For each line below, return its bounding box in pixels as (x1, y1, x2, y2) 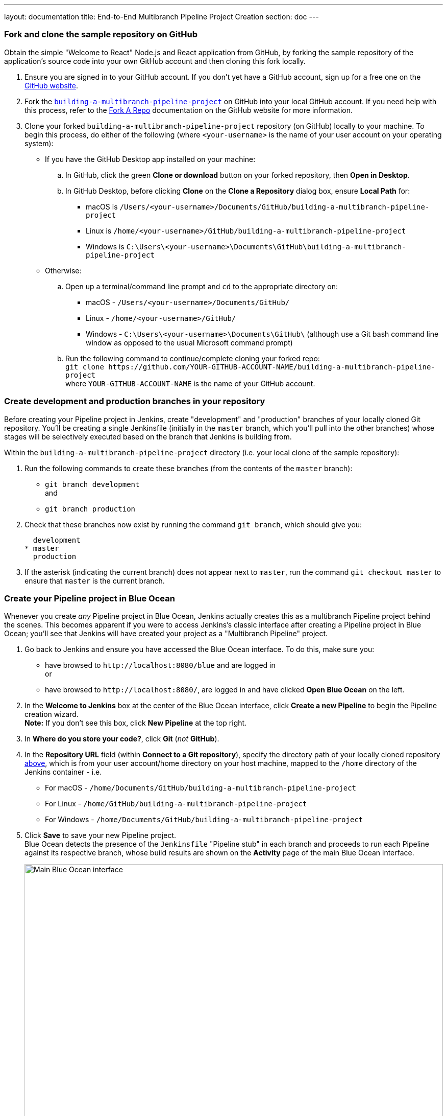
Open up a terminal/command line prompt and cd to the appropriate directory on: (65, 282, 338, 291)
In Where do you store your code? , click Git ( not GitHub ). (24, 734, 219, 743)
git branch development (45, 480, 140, 489)
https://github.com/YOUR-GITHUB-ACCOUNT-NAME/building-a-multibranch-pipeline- (108, 362, 435, 371)
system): (24, 138, 54, 148)
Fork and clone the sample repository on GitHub (4, 29, 198, 40)
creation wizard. (24, 710, 79, 719)
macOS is (86, 202, 118, 211)
